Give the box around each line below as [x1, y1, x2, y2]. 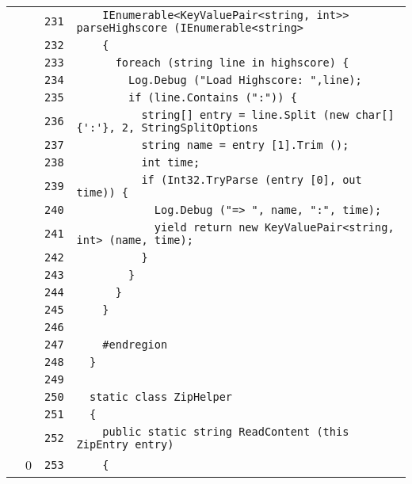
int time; [141, 156, 200, 169]
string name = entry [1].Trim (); [141, 139, 349, 151]
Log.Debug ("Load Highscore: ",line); [128, 74, 362, 86]
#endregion [102, 338, 168, 351]
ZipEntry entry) [76, 438, 174, 451]
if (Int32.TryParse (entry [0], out [141, 173, 362, 186]
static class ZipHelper [89, 391, 233, 403]
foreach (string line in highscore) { [115, 56, 349, 69]
